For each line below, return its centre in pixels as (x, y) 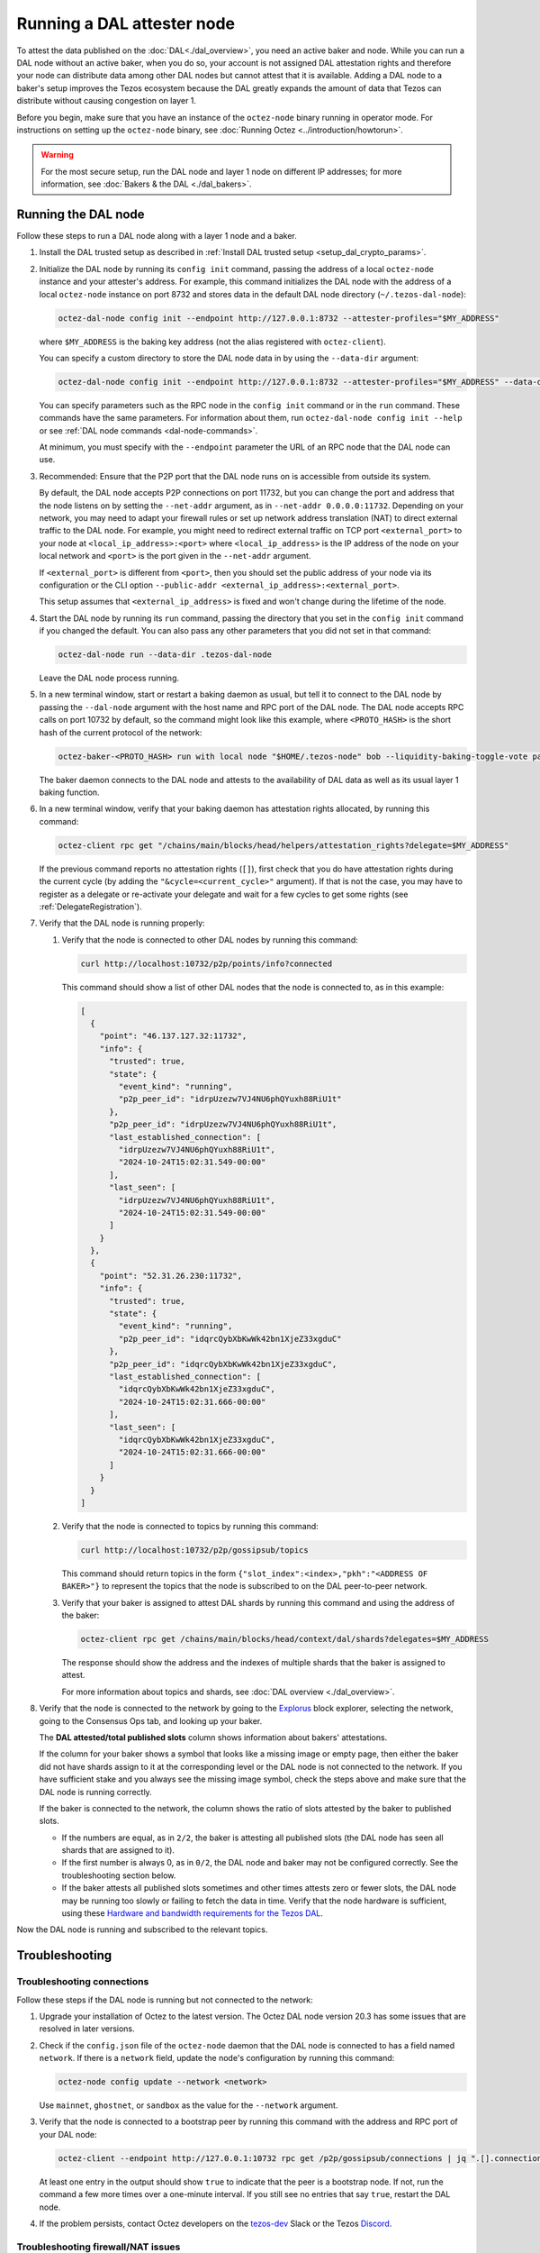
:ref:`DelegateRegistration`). (91, 907)
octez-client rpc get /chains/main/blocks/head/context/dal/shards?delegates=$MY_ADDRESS (285, 1639)
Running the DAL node (81, 214)
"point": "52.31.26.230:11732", (171, 1276)
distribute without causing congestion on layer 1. (107, 101)
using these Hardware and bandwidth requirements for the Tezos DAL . (193, 1913)
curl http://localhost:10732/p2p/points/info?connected (207, 963)
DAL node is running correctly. (95, 1792)
